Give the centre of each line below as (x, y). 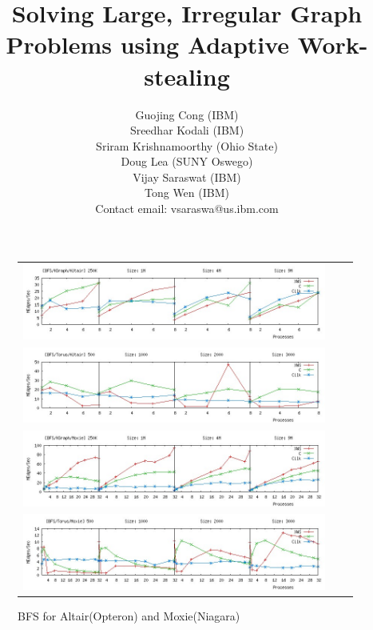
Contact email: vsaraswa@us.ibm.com (187, 209)
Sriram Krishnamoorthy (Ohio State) (187, 145)
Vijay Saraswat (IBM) (187, 177)
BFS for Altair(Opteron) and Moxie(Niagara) (129, 615)
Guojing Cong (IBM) (187, 114)
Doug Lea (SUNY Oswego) (187, 161)
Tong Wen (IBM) (187, 193)
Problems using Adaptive (148, 44)
